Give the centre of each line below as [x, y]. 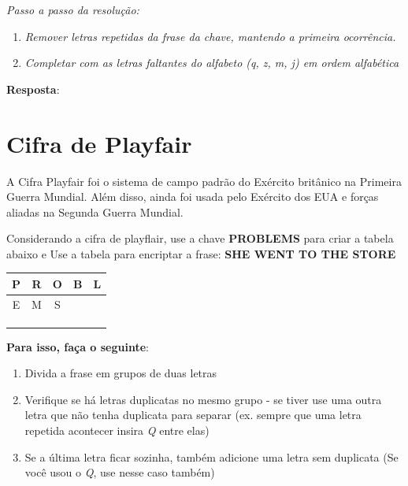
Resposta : [33, 89]
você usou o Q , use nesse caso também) [120, 472]
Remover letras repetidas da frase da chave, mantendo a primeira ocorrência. [210, 36]
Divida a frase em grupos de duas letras [121, 373]
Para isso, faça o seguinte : [78, 346]
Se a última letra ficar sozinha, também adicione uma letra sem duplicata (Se [211, 456]
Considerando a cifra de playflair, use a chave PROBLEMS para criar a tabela [200, 238]
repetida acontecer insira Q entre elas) [117, 430]
